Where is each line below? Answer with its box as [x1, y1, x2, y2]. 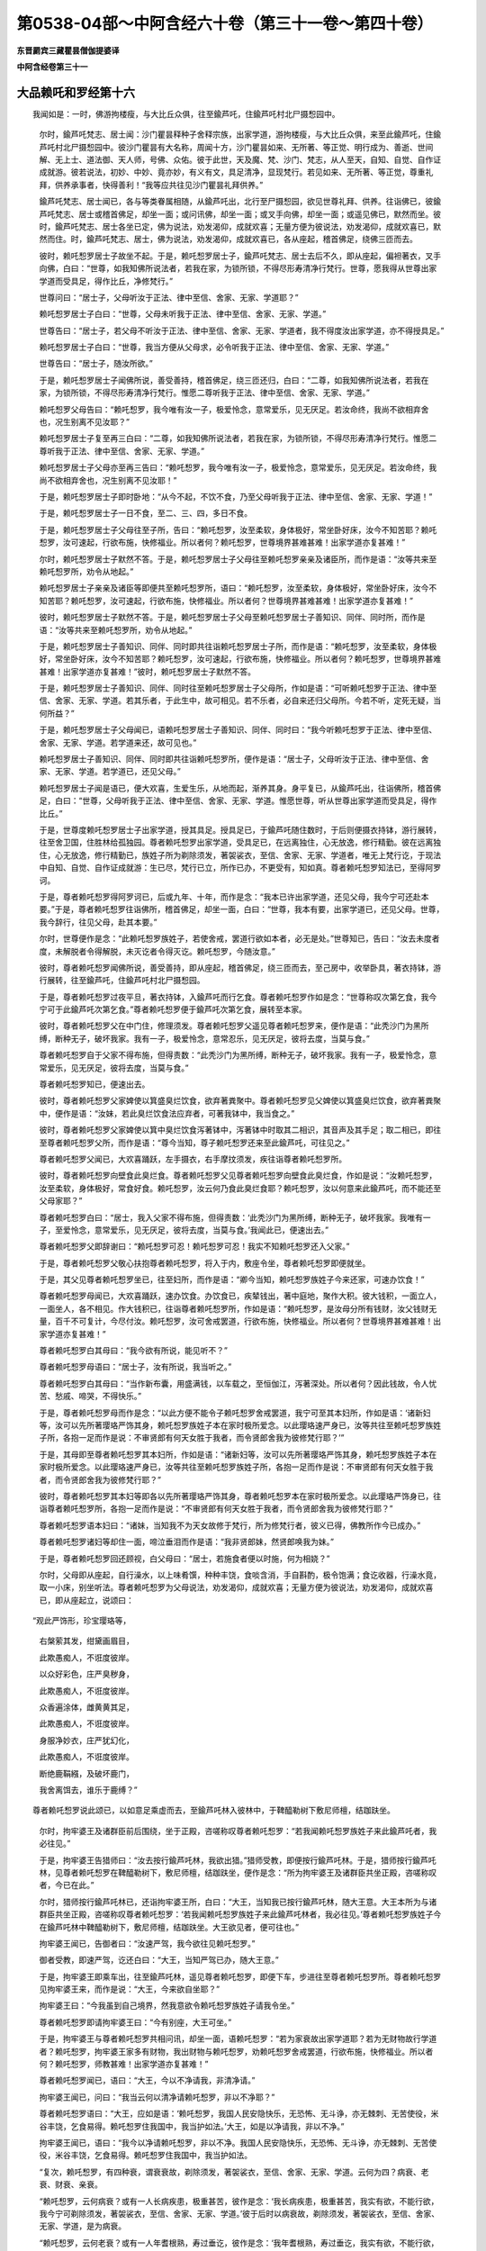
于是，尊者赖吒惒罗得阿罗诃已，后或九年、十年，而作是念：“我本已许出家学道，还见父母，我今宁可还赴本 [39, 891, 429, 902]
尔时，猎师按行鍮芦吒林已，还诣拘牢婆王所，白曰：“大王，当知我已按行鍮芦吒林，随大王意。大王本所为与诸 [39, 1896, 437, 1907]
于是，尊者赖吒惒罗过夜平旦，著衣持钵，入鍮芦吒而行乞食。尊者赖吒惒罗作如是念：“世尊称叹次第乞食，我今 [39, 991, 437, 1002]
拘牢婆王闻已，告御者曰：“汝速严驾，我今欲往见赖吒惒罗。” [39, 1938, 256, 1948]
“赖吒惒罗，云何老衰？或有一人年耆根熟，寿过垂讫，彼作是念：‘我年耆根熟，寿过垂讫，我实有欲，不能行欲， [39, 2237, 439, 2248]
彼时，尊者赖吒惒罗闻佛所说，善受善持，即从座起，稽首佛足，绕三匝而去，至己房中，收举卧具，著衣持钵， [39, 962, 434, 972]
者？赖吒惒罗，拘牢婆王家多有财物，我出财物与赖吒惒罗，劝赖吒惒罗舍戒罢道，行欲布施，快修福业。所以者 [39, 2046, 434, 2057]
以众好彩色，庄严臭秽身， [39, 1668, 134, 1679]
